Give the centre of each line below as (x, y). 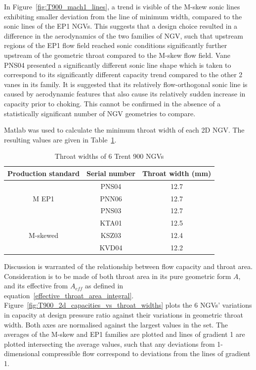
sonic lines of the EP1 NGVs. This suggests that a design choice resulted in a (121, 26)
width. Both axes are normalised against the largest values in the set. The (116, 324)
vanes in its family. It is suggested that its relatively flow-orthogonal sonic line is (126, 84)
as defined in (104, 286)
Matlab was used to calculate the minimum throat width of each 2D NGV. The (124, 130)
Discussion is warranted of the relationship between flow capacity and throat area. (128, 266)
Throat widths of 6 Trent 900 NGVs (109, 156)
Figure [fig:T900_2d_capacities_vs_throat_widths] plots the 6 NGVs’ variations (128, 305)
